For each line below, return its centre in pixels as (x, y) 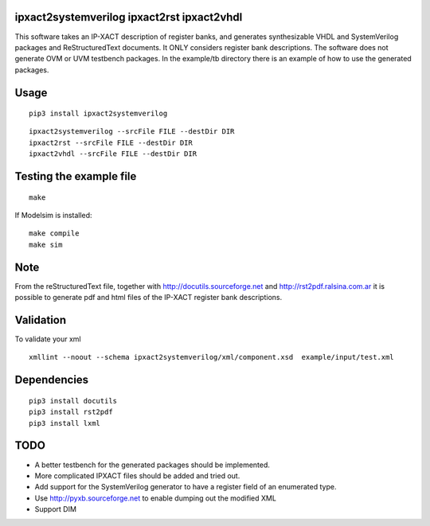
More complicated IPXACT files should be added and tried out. (137, 475)
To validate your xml (48, 339)
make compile (54, 234)
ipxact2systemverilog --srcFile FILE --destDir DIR (132, 132)
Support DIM (56, 509)
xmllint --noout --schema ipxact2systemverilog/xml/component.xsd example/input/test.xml (211, 357)
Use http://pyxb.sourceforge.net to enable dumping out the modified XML (155, 498)
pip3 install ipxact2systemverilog (98, 114)
